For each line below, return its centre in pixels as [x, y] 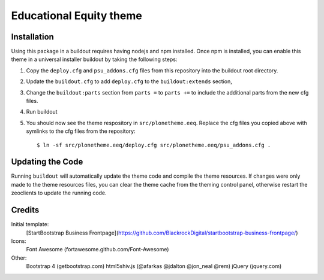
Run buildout [42, 112]
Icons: [19, 241]
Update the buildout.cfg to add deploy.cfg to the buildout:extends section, [129, 81]
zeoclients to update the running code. [59, 193]
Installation [32, 37]
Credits [25, 210]
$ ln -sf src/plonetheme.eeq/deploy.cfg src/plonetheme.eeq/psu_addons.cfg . [154, 145]
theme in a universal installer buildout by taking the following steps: [94, 59]
